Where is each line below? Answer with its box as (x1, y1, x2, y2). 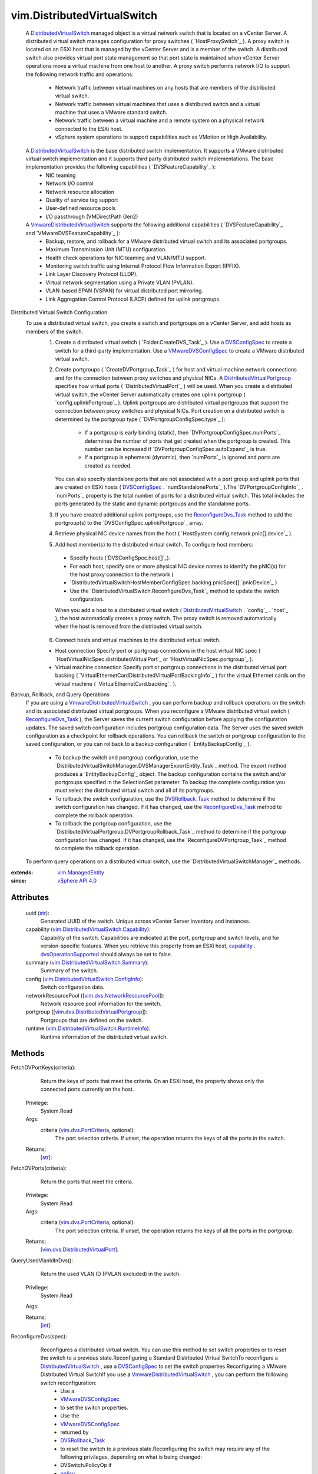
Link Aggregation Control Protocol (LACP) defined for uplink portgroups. (45, 295, 221, 302)
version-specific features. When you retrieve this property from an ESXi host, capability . (40, 942, 256, 949)
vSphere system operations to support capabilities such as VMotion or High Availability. (55, 133, 267, 141)
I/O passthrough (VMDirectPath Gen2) (45, 213, 138, 220)
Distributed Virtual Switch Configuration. (11, 309, 109, 316)
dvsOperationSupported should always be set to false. (40, 950, 173, 958)
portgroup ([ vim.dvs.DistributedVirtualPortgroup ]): (25, 1008, 148, 1015)
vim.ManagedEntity (57, 868, 104, 876)
